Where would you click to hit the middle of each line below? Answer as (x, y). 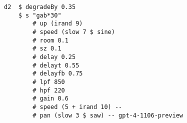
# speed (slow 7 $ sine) (74, 32)
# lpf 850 (49, 82)
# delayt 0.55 (56, 65)
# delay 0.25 (54, 57)
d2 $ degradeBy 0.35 (40, 7)
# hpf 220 (49, 90)
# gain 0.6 (50, 99)
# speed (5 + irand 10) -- (77, 107)
